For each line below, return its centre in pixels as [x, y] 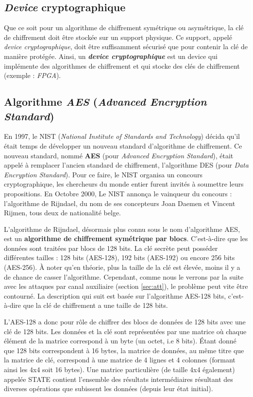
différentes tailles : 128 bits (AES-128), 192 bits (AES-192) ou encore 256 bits [119, 257]
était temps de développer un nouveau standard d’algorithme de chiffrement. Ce [123, 145]
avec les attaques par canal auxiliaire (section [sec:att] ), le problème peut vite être [126, 286]
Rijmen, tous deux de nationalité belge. [63, 213]
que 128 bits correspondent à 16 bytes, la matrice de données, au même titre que [124, 350]
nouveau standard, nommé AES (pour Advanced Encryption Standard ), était [119, 155]
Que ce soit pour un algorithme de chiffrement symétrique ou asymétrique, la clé [124, 28]
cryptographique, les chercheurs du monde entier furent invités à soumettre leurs [124, 184]
